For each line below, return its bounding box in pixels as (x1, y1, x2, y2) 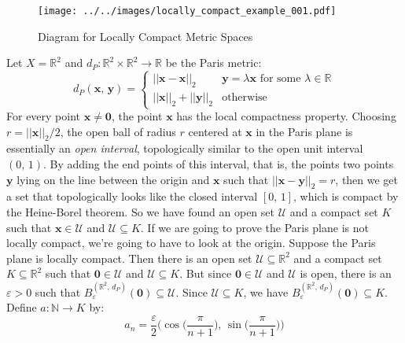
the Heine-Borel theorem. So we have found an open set (6, 203, 274, 219)
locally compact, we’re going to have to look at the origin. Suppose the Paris (6, 234, 376, 251)
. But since (179, 265, 232, 282)
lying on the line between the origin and (17, 171, 210, 187)
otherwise (222, 91, 267, 103)
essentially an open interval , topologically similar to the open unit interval (6, 140, 363, 157)
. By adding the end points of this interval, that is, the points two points (43, 155, 394, 171)
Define (6, 299, 37, 315)
